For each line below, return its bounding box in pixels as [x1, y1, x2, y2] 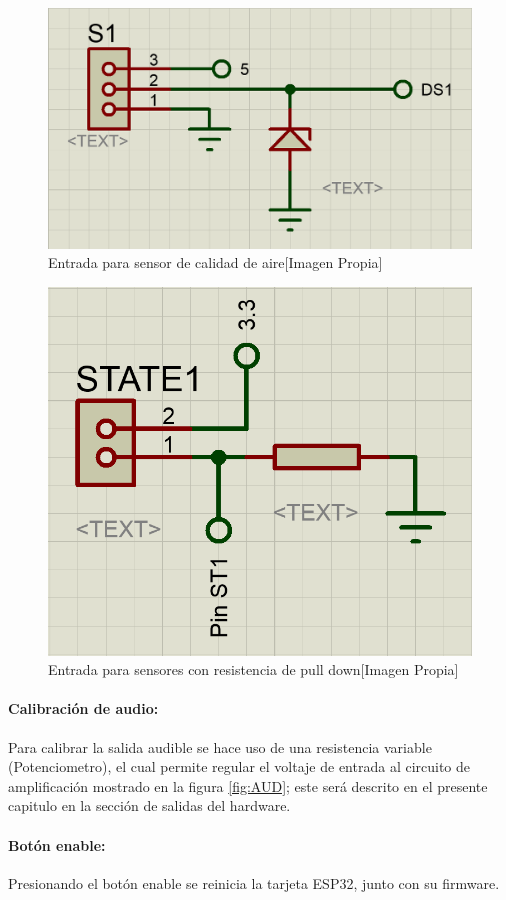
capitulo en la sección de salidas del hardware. [8, 795, 291, 816]
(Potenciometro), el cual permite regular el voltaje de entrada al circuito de [8, 756, 471, 777]
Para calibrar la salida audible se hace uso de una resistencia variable [8, 736, 432, 757]
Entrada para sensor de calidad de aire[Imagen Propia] [48, 252, 383, 273]
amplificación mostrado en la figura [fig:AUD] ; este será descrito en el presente [8, 775, 488, 796]
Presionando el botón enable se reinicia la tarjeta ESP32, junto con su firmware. [8, 872, 500, 893]
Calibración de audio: [8, 698, 159, 719]
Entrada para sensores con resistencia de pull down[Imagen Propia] [48, 659, 459, 680]
